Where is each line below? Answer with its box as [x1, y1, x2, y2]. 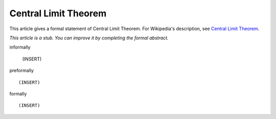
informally [9, 44, 31, 51]
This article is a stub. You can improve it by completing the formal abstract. [9, 35, 169, 41]
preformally [9, 67, 34, 74]
